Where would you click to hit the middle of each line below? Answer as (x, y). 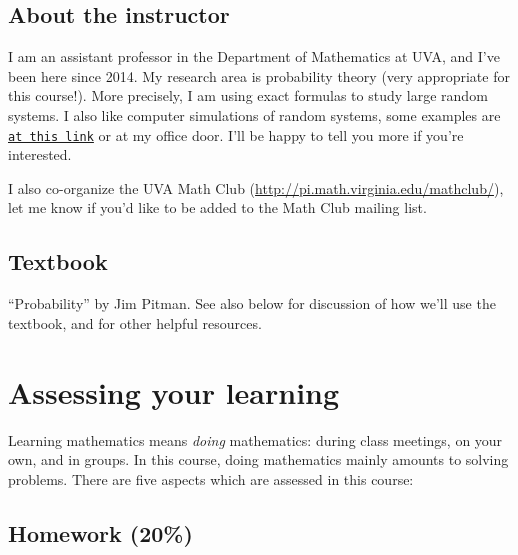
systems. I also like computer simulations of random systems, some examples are (254, 114)
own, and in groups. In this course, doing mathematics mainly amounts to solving (258, 459)
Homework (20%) (100, 532)
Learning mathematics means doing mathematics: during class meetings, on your (255, 439)
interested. (40, 154)
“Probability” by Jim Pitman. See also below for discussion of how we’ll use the (252, 303)
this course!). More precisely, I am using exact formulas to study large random (248, 95)
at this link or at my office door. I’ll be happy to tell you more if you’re (236, 134)
